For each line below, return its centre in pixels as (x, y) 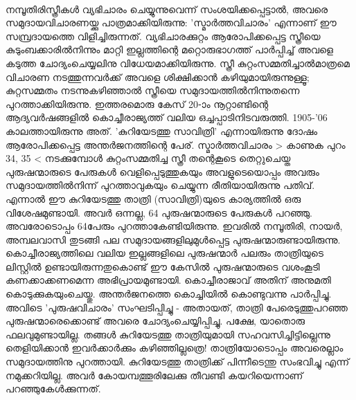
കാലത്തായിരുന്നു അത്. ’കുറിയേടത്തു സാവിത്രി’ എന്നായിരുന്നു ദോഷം (162, 130)
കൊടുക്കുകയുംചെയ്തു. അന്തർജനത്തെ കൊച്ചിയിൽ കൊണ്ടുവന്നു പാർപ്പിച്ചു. (169, 294)
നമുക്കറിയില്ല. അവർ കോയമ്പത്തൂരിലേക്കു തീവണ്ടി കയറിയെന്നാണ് (154, 375)
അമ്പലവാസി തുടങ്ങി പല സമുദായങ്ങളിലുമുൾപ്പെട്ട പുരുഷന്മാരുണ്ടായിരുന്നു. (173, 239)
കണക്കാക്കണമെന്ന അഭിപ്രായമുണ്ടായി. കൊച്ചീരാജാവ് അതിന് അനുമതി (168, 280)
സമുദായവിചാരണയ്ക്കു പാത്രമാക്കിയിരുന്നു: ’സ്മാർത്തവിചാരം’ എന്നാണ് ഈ (171, 22)
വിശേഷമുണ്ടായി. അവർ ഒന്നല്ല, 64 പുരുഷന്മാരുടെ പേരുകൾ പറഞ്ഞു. (159, 212)
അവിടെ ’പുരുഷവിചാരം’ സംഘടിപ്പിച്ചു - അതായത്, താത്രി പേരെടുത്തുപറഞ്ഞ (177, 307)
